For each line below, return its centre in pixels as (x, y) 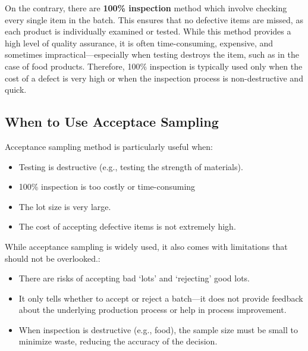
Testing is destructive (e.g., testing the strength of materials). (131, 166)
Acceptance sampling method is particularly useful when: (109, 146)
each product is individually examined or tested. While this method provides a (148, 31)
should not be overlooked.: (53, 258)
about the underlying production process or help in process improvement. (153, 310)
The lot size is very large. (65, 206)
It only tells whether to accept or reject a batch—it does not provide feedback (161, 298)
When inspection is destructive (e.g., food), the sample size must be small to (158, 329)
